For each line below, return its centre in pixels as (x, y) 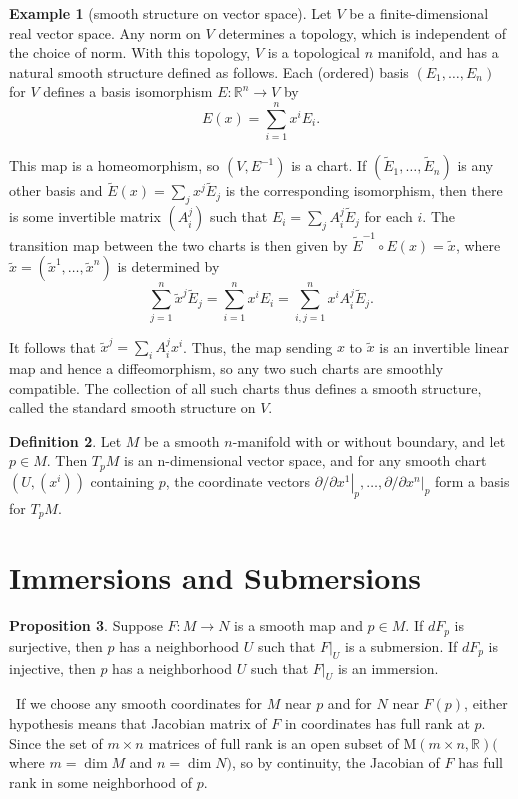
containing (122, 480)
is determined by (168, 266)
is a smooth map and (298, 625)
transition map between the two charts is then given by (178, 244)
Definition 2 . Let (65, 440)
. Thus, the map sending (258, 346)
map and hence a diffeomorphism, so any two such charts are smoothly (226, 368)
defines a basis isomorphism (128, 91)
